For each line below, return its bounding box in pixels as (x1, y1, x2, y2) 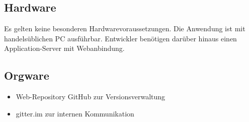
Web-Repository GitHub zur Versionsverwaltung (16, 91, 165, 102)
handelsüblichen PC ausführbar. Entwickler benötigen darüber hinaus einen (4, 33, 237, 43)
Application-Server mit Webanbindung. (4, 43, 125, 53)
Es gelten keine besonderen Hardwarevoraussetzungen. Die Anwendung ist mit (4, 23, 245, 34)
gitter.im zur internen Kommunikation (16, 108, 134, 118)
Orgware (4, 68, 49, 83)
